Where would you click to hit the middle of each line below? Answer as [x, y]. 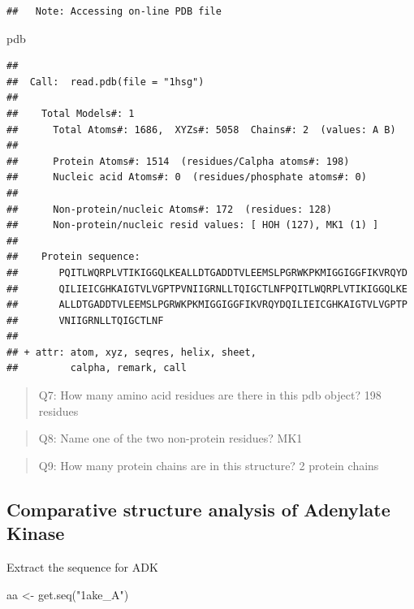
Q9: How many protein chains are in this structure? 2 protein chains [209, 465]
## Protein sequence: [73, 257]
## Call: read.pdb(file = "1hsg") [106, 82]
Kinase [36, 533]
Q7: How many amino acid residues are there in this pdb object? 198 [210, 395]
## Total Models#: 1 [71, 113]
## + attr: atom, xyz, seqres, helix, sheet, [132, 352]
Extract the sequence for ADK [82, 567]
